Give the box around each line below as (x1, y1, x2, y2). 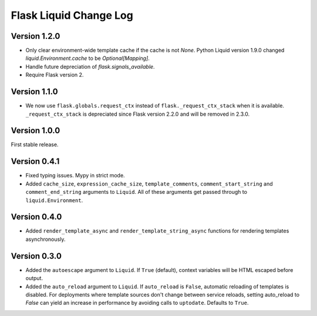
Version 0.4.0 (11, 212, 62, 222)
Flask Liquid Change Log (11, 9, 133, 22)
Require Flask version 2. (25, 71, 84, 79)
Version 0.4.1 (11, 156, 60, 167)
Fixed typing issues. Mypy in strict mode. (25, 172, 126, 179)
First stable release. (11, 141, 59, 148)
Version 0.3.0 (11, 251, 62, 261)
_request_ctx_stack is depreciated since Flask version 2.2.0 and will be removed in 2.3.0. (25, 110, 249, 117)
